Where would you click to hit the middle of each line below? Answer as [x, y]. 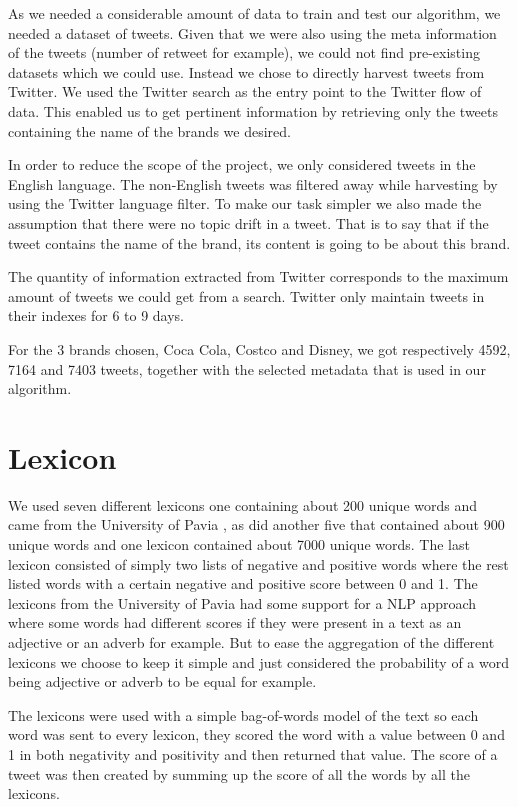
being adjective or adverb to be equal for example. [162, 681]
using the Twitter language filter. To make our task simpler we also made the [245, 203]
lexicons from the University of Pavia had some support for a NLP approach [242, 602]
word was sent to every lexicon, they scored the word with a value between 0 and [256, 734]
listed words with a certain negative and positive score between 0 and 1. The [243, 583]
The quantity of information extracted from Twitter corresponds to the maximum [258, 276]
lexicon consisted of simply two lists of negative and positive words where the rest [258, 563]
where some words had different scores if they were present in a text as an [235, 622]
